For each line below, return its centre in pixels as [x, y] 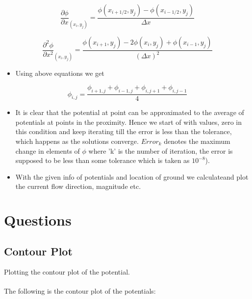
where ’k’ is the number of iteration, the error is [161, 150]
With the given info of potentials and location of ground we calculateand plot [132, 176]
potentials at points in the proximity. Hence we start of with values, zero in [129, 122]
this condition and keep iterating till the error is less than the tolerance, [124, 131]
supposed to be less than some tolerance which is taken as [102, 160]
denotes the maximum [197, 141]
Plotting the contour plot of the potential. [67, 271]
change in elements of [48, 150]
